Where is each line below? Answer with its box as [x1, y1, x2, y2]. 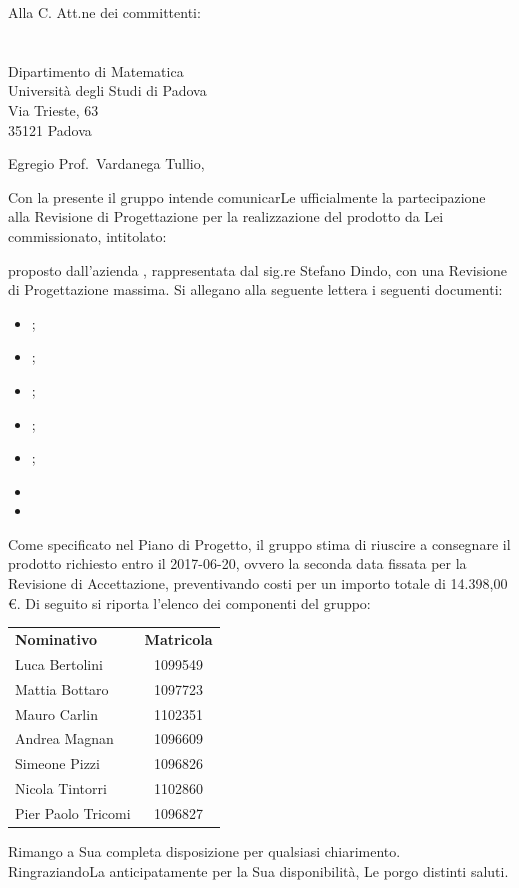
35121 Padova [8, 119, 92, 140]
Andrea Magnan [15, 728, 114, 749]
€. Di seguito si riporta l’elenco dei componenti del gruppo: [8, 592, 371, 613]
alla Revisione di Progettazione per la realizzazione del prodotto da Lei [8, 206, 444, 227]
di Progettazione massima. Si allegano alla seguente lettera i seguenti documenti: [8, 279, 503, 300]
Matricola [144, 629, 213, 649]
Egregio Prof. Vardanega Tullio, [8, 153, 205, 174]
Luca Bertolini [15, 653, 103, 674]
